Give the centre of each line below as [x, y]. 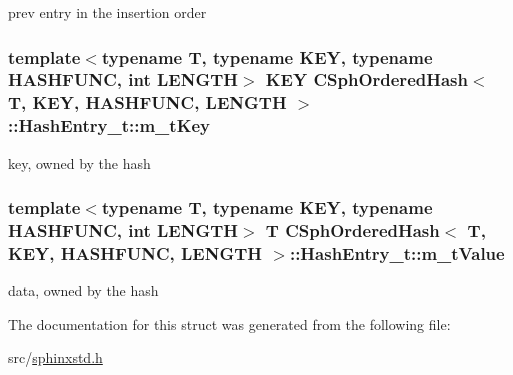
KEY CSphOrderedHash [366, 79]
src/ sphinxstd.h [55, 357]
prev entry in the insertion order [107, 12]
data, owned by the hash [83, 290]
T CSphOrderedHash [352, 230]
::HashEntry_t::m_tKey [109, 125]
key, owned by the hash [79, 162]
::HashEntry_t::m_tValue [397, 252]
